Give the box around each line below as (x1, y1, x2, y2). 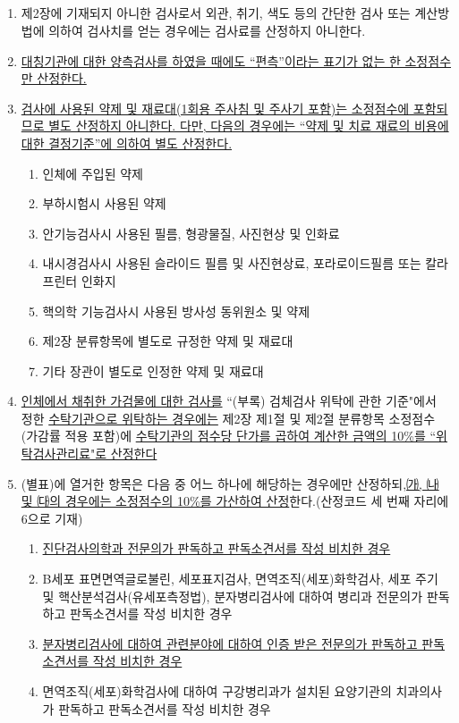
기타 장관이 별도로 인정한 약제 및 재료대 (42, 361, 264, 380)
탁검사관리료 (21, 444, 91, 463)
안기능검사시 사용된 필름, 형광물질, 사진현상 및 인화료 (42, 223, 340, 242)
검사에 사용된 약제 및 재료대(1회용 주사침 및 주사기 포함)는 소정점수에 (21, 98, 410, 117)
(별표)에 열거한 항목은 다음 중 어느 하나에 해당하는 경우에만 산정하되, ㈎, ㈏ (21, 474, 439, 492)
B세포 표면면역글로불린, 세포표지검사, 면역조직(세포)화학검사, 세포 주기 (42, 569, 438, 588)
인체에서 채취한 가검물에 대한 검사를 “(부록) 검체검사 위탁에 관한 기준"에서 (21, 391, 437, 410)
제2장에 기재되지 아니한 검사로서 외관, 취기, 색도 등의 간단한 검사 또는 (21, 4, 411, 22)
